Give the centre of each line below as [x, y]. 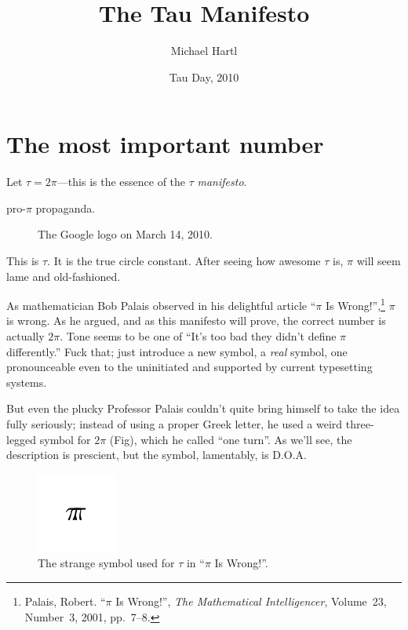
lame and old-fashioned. [64, 276]
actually [25, 336]
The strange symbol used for [106, 563]
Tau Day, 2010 [204, 76]
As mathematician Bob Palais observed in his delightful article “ [161, 305]
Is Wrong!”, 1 [355, 304]
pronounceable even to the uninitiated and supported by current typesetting [189, 367]
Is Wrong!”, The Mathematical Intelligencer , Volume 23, [251, 601]
